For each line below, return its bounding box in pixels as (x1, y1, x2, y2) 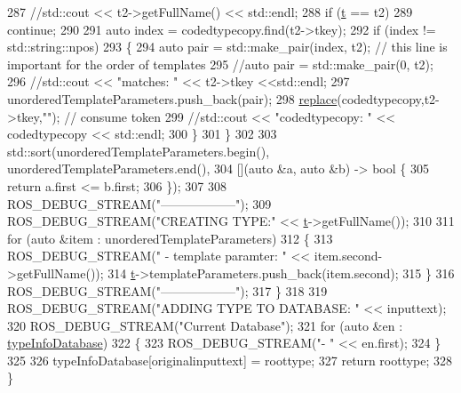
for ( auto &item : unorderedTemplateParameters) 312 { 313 (7, 229, 333, 247)
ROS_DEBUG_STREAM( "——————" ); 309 (7, 194, 272, 213)
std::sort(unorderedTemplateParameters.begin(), (7, 141, 270, 160)
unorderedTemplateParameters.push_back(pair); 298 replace (7, 89, 338, 108)
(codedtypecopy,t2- (337, 89, 440, 108)
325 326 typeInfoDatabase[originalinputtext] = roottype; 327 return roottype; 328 (7, 350, 453, 369)
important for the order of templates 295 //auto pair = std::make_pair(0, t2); (7, 54, 433, 73)
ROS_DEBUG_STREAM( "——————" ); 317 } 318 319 (7, 281, 328, 300)
